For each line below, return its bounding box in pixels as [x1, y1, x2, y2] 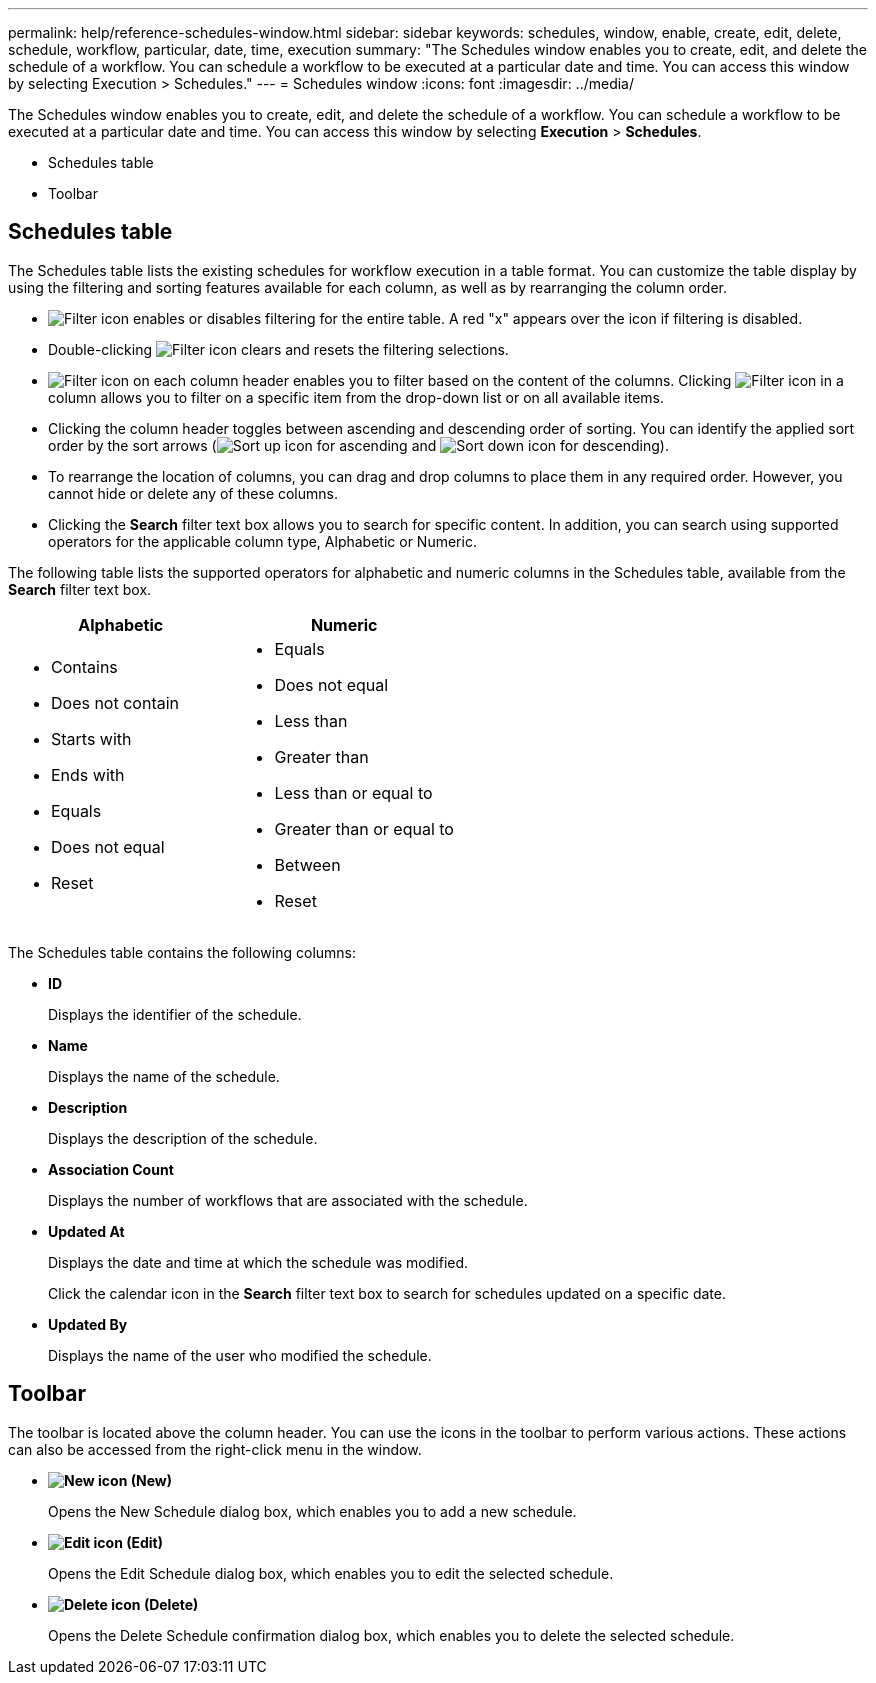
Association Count [48, 1160, 174, 1178]
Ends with [51, 764, 125, 785]
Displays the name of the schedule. [48, 1067, 280, 1085]
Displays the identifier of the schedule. [48, 1005, 302, 1023]
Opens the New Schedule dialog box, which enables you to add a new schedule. [48, 1502, 577, 1520]
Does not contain [51, 692, 180, 713]
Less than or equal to [274, 782, 433, 803]
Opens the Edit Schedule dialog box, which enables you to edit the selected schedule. [48, 1564, 614, 1582]
